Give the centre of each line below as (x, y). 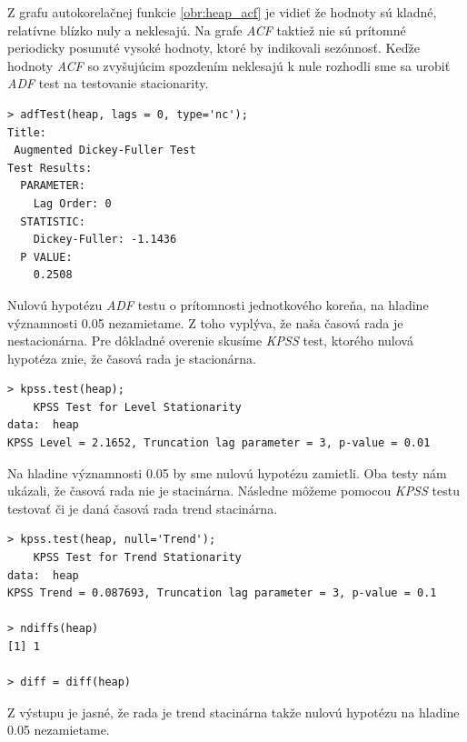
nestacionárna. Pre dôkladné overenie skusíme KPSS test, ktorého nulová (210, 341)
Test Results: (50, 168)
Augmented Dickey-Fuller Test (105, 150)
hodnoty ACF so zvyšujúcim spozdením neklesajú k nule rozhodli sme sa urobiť (229, 65)
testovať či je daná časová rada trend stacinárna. (143, 508)
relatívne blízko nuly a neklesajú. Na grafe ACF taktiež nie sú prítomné (207, 30)
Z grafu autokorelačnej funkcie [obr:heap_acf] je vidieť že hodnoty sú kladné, (222, 12)
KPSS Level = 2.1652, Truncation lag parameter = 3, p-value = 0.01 (219, 443)
